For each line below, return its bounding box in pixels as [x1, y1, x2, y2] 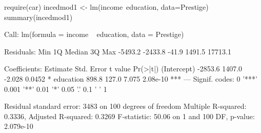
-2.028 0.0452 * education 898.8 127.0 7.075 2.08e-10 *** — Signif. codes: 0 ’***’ [4, 73, 257, 84]
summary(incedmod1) [4, 11, 73, 22]
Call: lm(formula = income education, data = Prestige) [4, 29, 184, 40]
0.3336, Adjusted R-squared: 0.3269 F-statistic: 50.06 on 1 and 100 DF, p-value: [4, 110, 255, 121]
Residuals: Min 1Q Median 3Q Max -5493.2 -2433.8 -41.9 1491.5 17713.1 [4, 46, 231, 56]
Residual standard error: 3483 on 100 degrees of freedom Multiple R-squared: [4, 101, 247, 111]
